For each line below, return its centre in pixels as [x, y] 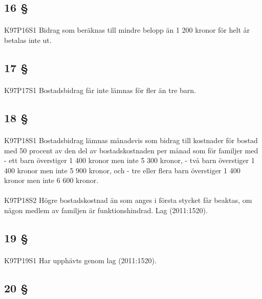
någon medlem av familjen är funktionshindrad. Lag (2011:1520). [106, 210]
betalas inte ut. [28, 40]
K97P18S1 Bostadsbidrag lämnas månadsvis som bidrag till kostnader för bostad [131, 140]
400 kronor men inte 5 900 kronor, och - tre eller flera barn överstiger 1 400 [122, 170]
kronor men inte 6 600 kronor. [51, 180]
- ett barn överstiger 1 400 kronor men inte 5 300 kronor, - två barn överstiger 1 [129, 160]
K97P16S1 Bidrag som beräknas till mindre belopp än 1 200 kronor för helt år [127, 30]
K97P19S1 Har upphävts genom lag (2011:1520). [80, 260]
